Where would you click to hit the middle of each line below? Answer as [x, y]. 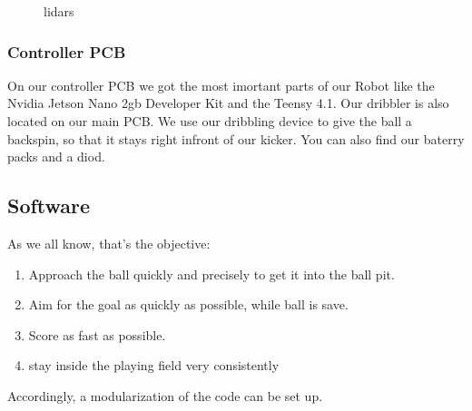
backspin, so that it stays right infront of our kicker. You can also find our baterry [236, 138]
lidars [59, 11]
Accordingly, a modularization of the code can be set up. [165, 395]
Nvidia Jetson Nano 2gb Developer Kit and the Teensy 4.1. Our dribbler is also [228, 103]
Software [49, 205]
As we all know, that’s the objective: [109, 243]
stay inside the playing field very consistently [154, 365]
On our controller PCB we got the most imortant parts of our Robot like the [221, 85]
